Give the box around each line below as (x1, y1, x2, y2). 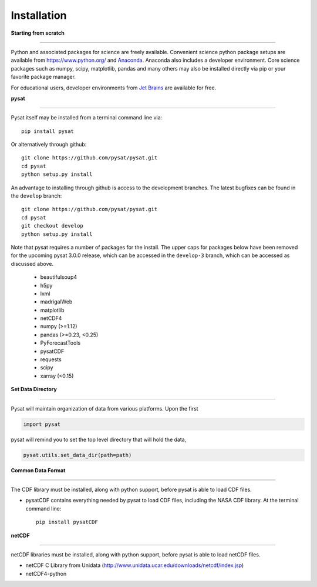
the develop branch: (11, 192, 62, 199)
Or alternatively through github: (11, 141, 87, 148)
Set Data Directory (11, 386, 57, 393)
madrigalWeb (40, 298, 73, 305)
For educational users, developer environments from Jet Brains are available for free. (11, 84, 217, 91)
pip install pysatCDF (36, 519, 98, 526)
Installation (11, 9, 67, 22)
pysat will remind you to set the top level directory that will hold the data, (11, 436, 187, 443)
